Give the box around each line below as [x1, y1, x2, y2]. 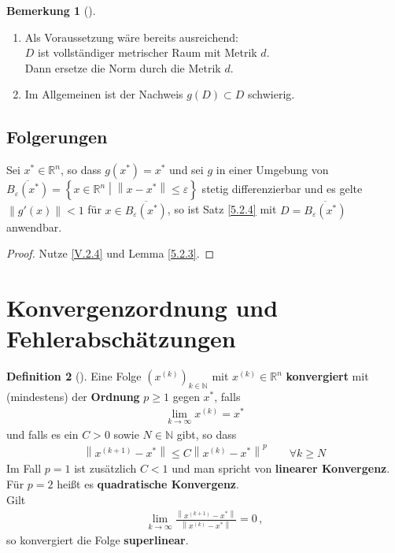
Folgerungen [6, 124, 108, 149]
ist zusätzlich [74, 460, 137, 477]
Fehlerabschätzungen [6, 322, 236, 354]
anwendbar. [6, 218, 62, 235]
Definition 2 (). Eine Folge [6, 368, 142, 384]
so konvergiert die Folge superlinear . [6, 531, 189, 547]
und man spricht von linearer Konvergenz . [172, 460, 390, 477]
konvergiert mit [286, 368, 369, 384]
